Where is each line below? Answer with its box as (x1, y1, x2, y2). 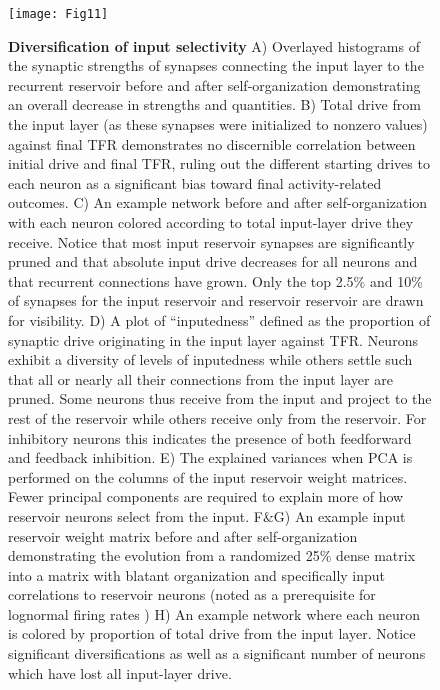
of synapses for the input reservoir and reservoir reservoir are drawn (8, 290, 424, 311)
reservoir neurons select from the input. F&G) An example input (8, 505, 406, 526)
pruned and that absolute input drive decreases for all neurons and (8, 251, 418, 272)
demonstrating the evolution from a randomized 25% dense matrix (8, 545, 416, 566)
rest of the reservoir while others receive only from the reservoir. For (8, 407, 427, 428)
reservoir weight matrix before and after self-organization (8, 525, 358, 546)
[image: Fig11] (8, 7, 109, 21)
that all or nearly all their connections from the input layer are (8, 368, 393, 389)
